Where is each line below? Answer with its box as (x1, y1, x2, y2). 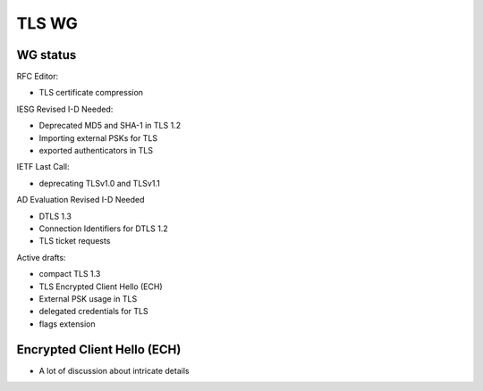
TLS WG (16, 13, 78, 33)
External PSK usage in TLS (38, 293, 138, 304)
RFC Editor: (16, 71, 58, 82)
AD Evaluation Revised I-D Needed (16, 195, 145, 205)
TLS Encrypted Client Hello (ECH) (38, 281, 163, 292)
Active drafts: (16, 252, 66, 262)
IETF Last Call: (16, 162, 71, 172)
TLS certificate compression (38, 87, 143, 98)
